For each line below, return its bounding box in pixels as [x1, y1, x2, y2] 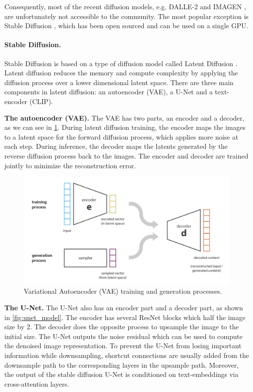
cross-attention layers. [4, 378, 69, 389]
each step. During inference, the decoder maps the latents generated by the [4, 141, 228, 151]
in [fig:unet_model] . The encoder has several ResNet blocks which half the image [4, 312, 246, 322]
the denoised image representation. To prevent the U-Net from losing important [4, 340, 242, 351]
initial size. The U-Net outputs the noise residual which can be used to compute [4, 331, 243, 341]
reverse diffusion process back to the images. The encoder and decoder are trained [4, 150, 249, 160]
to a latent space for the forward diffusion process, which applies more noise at [4, 131, 238, 142]
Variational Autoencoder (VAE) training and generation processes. [24, 286, 222, 296]
